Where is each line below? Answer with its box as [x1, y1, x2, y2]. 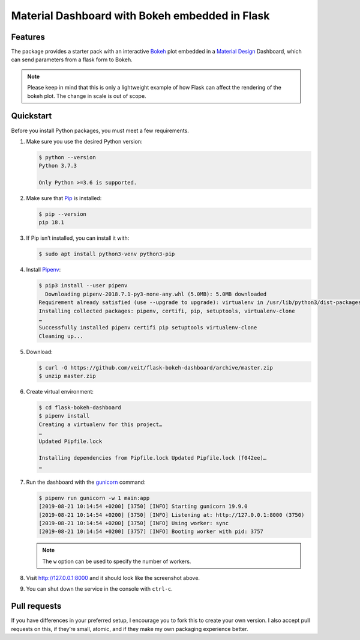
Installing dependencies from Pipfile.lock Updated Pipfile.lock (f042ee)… [38, 454, 267, 462]
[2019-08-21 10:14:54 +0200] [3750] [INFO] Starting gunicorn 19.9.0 [38, 503, 248, 510]
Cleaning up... [38, 332, 83, 340]
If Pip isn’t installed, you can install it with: [26, 234, 130, 242]
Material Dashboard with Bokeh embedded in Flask [11, 9, 270, 22]
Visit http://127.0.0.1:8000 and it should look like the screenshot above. [26, 574, 200, 582]
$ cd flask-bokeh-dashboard [38, 404, 121, 411]
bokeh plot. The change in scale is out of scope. [27, 92, 146, 99]
